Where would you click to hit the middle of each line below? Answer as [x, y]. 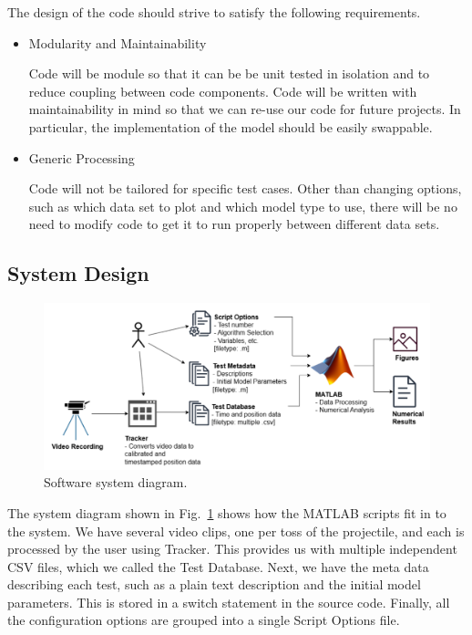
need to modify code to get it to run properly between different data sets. [234, 224]
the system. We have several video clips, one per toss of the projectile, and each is [236, 531]
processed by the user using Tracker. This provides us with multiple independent [232, 549]
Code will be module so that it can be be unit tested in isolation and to [229, 73]
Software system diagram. [116, 482]
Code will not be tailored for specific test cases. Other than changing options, [245, 188]
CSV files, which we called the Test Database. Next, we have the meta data [218, 566]
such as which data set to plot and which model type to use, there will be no [243, 206]
